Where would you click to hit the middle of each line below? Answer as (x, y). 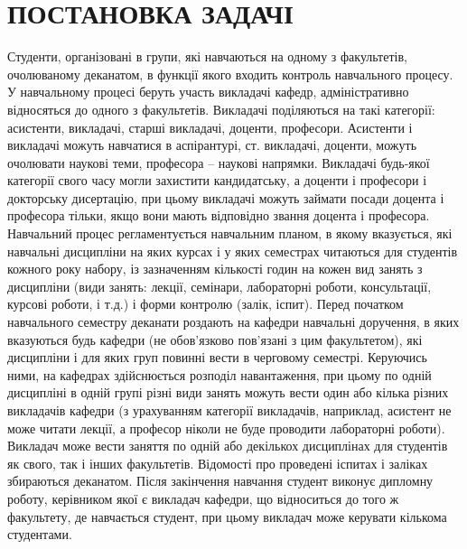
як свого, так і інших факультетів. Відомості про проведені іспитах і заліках (218, 463)
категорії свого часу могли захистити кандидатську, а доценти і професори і (217, 180)
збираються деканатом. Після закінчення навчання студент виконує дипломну (220, 481)
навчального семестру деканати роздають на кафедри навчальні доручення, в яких (233, 322)
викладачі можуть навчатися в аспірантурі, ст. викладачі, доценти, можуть (212, 145)
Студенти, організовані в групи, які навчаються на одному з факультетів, (207, 56)
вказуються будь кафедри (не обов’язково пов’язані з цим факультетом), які (215, 339)
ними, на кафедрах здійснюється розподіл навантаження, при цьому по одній (219, 374)
